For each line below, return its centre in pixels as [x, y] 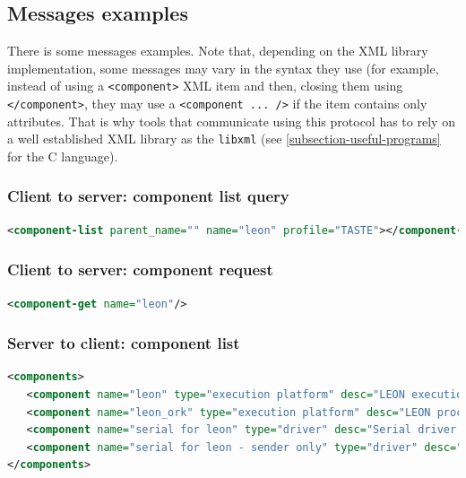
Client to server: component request [140, 269]
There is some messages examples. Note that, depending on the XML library [218, 51]
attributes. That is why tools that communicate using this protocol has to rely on [231, 121]
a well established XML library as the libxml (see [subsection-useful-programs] [224, 139]
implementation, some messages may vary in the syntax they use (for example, [223, 68]
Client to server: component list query [148, 196]
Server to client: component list [124, 343]
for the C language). [63, 156]
